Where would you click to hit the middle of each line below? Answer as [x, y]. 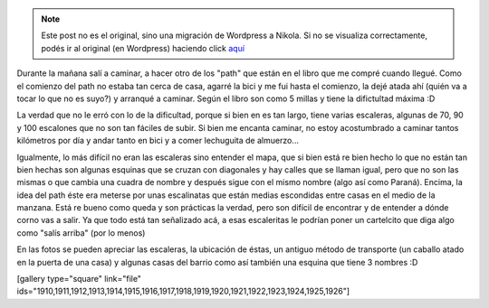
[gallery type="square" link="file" [79, 279]
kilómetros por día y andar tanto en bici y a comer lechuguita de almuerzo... [158, 141]
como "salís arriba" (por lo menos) [81, 233]
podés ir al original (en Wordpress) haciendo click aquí [143, 48]
